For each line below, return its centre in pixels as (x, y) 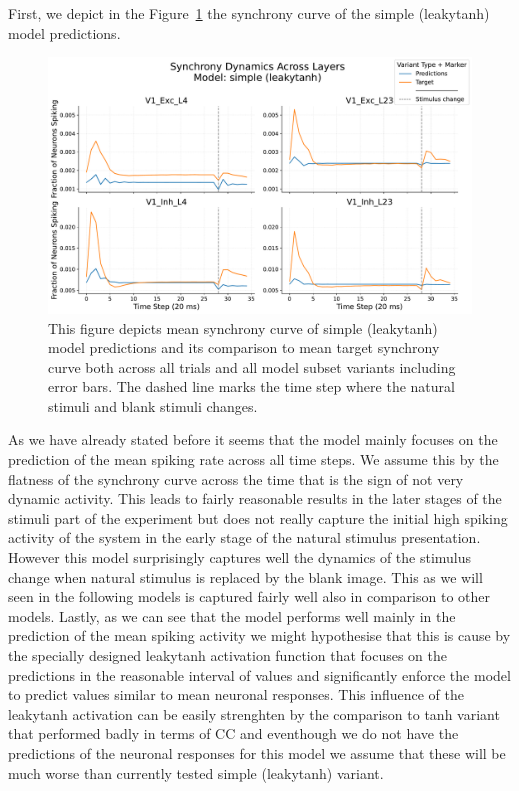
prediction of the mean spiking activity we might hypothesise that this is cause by (259, 635)
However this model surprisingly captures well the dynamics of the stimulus (240, 557)
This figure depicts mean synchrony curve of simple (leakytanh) (243, 327)
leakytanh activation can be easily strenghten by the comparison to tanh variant (254, 713)
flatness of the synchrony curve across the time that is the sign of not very (236, 478)
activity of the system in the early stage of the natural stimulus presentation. (244, 537)
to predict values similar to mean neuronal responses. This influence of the (236, 694)
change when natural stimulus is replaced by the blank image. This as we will (245, 576)
